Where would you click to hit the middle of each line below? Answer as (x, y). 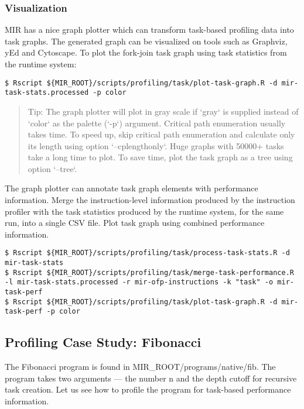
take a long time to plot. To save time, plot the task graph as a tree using (160, 157)
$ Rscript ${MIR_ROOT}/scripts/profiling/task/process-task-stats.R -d (147, 253)
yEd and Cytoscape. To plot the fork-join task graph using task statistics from (146, 52)
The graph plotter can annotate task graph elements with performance (131, 188)
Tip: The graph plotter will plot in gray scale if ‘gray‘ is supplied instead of (163, 111)
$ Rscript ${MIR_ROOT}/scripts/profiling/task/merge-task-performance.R (149, 272)
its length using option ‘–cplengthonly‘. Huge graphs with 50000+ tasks (156, 145)
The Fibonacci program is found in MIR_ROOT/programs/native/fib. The (140, 367)
